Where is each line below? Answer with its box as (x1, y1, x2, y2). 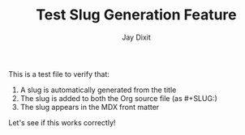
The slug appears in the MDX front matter (19, 102, 160, 112)
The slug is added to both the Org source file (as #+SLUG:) (19, 93, 217, 103)
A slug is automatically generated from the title (19, 85, 177, 95)
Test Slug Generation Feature (36, 6, 237, 24)
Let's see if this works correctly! (8, 117, 116, 127)
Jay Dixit (121, 32, 152, 42)
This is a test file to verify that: (8, 69, 110, 78)
